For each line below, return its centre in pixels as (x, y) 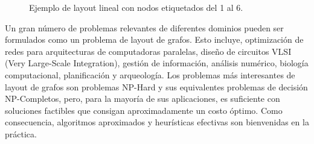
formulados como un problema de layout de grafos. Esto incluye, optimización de (154, 39)
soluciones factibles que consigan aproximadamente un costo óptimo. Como (144, 110)
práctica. (21, 133)
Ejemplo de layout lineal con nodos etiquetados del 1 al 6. (136, 7)
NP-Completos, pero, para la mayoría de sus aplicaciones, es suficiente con (143, 99)
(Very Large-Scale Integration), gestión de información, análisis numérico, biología (157, 63)
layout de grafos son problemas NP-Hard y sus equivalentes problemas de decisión (156, 86)
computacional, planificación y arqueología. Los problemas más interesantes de (150, 74)
